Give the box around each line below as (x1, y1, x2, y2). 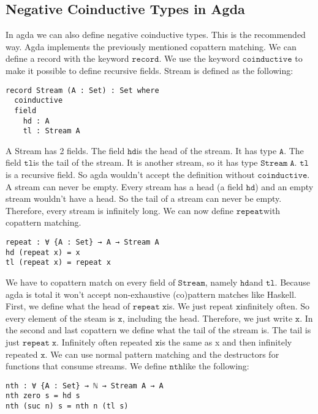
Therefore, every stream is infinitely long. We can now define (6, 204, 234, 216)
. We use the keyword (159, 52, 240, 65)
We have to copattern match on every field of (6, 275, 175, 288)
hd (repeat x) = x (6, 248, 80, 257)
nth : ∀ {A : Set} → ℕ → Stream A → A (6, 381, 164, 390)
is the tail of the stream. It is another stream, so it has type (33, 156, 258, 169)
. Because (274, 275, 311, 288)
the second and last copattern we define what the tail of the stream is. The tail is (6, 323, 311, 336)
